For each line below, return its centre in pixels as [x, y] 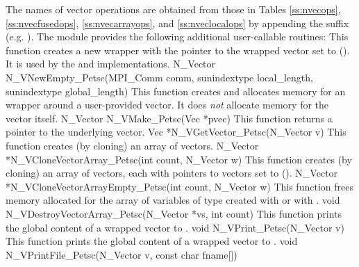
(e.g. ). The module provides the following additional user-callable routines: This [177, 37]
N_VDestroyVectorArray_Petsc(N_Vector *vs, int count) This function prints [174, 213]
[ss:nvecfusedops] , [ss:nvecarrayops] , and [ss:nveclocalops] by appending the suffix [177, 23]
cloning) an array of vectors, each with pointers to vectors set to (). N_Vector [172, 173]
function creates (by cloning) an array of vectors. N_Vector [132, 145]
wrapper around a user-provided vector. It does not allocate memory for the [167, 105]
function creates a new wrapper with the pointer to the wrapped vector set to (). [178, 50]
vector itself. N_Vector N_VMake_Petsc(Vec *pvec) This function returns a [169, 118]
